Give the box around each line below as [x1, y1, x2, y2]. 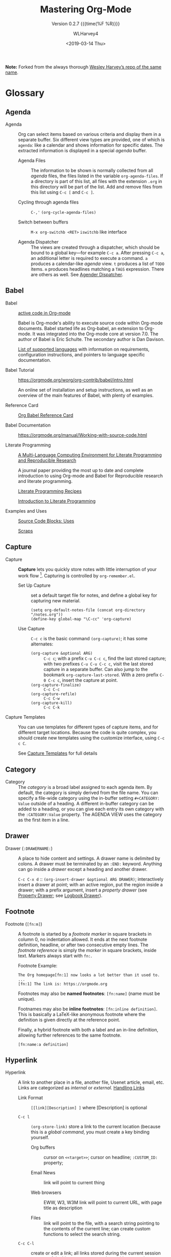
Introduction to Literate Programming [18, 498, 96, 504]
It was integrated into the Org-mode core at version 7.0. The [32, 331, 159, 337]
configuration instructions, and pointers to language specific [18, 351, 145, 357]
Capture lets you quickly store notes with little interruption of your [18, 566, 157, 572]
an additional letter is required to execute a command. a [31, 255, 148, 261]
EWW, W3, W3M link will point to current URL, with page [43, 1200, 162, 1206]
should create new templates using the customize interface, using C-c [18, 735, 165, 741]
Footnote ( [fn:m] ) [5, 921, 42, 927]
